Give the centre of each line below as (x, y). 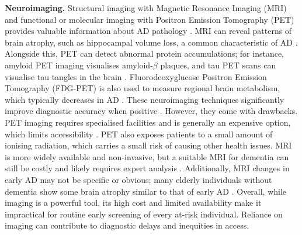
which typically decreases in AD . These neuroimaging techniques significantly (145, 99)
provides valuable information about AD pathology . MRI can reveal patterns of (148, 31)
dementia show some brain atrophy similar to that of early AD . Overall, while (146, 191)
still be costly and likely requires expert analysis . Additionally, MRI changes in (147, 168)
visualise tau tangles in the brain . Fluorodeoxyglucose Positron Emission (136, 76)
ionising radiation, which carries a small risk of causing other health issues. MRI (148, 145)
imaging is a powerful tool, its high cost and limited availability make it (133, 203)
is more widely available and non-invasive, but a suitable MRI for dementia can (147, 156)
